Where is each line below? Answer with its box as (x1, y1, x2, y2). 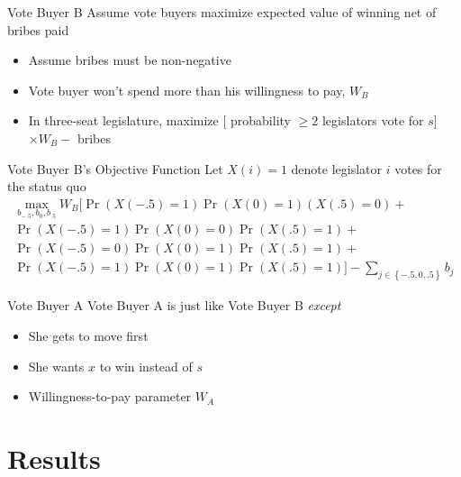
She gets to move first (28, 326, 149, 344)
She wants (28, 356, 85, 375)
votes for (394, 159, 442, 178)
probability (230, 111, 291, 130)
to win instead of (99, 356, 193, 375)
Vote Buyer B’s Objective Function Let (7, 159, 223, 178)
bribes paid (7, 20, 69, 39)
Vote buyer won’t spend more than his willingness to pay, (28, 80, 346, 99)
